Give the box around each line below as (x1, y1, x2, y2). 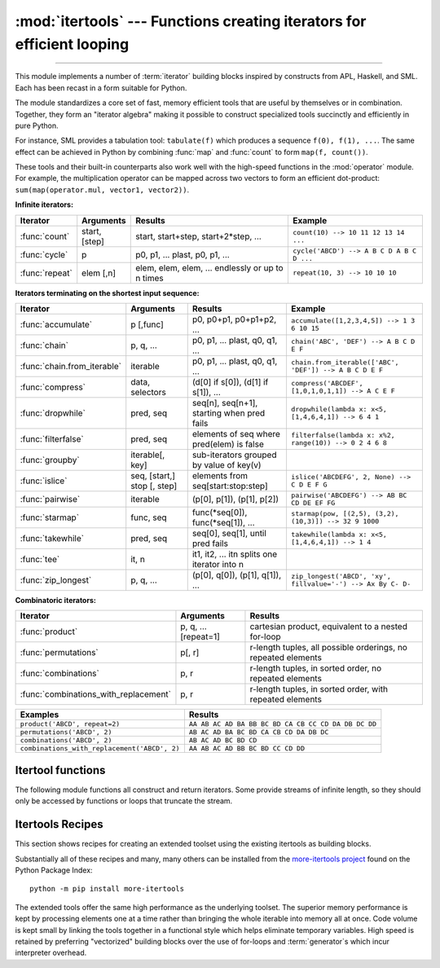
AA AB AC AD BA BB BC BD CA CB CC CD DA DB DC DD (188, 719, 377, 728)
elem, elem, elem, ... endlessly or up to (135, 262, 284, 273)
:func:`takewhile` (20, 533, 85, 544)
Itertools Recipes (15, 817, 103, 831)
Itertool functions (15, 763, 106, 777)
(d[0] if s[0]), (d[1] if (191, 376, 269, 388)
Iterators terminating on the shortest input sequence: (15, 288, 200, 297)
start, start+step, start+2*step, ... (135, 231, 262, 242)
